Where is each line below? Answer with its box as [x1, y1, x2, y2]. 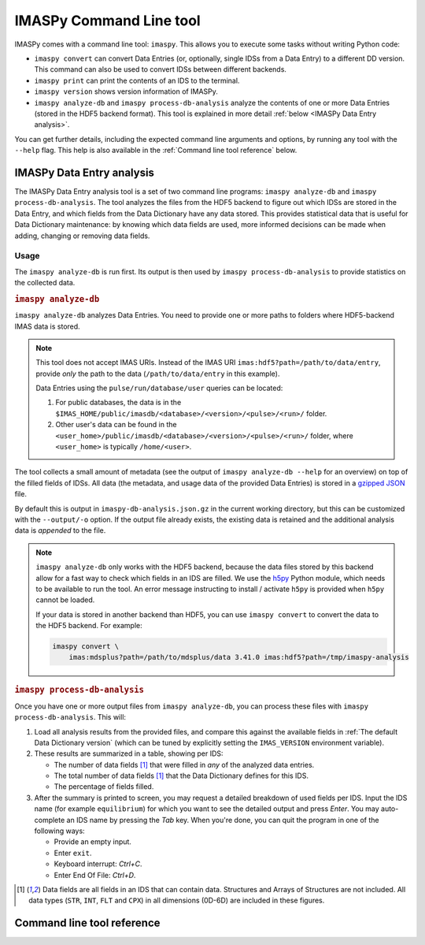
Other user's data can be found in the [55, 420, 177, 430]
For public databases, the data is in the [55, 398, 182, 407]
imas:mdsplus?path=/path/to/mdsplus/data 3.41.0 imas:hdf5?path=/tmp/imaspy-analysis [68, 653, 409, 662]
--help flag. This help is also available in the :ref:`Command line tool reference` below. [14, 146, 297, 155]
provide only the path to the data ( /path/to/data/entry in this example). [35, 369, 280, 378]
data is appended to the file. [14, 526, 106, 535]
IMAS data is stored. [14, 322, 80, 331]
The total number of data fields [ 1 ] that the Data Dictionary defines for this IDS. [54, 771, 309, 780]
